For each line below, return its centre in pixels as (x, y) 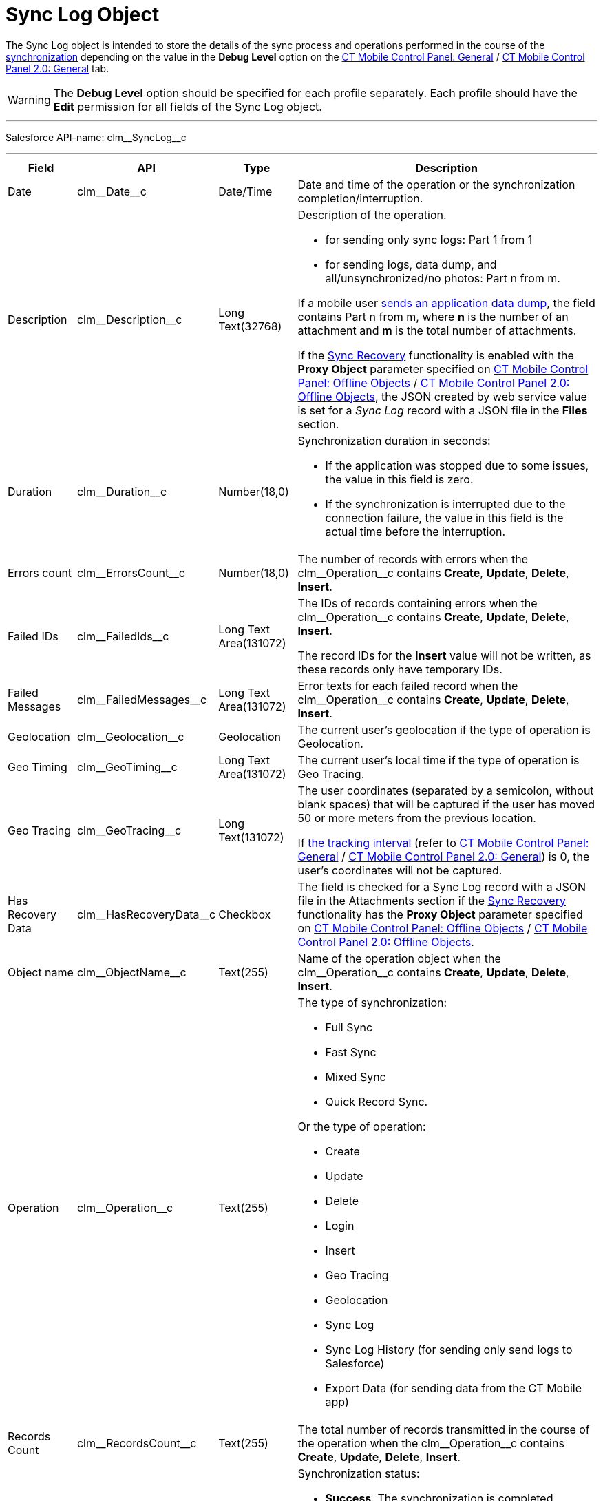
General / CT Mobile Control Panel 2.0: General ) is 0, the (444, 856)
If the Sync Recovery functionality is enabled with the (436, 355)
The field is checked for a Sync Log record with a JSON (442, 886)
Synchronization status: (359, 1473)
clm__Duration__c (122, 491)
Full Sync (349, 1027)
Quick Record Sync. (377, 1101)
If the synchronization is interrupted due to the (445, 504)
